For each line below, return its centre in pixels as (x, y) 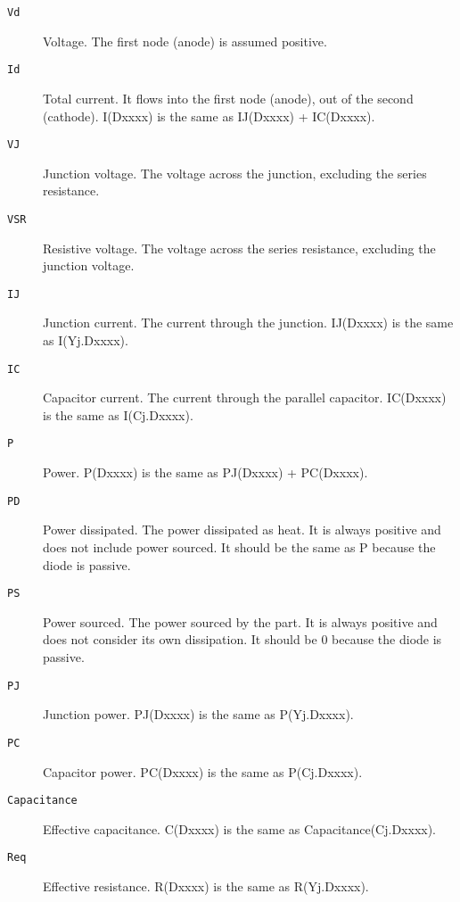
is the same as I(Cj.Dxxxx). (118, 414)
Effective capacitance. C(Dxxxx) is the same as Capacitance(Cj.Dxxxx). (239, 828)
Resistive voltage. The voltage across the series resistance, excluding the (239, 248)
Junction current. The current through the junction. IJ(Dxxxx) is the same (248, 323)
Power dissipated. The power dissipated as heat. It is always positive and (242, 530)
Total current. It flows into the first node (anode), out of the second (228, 98)
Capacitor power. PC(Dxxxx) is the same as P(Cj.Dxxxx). (203, 771)
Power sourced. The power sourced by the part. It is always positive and (240, 621)
